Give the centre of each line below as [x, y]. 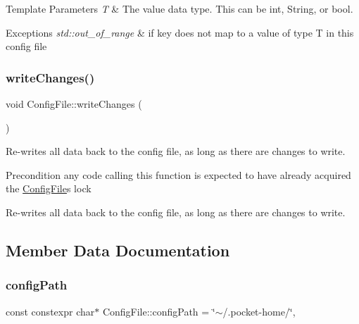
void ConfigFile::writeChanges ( [74, 104]
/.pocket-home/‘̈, [259, 311]
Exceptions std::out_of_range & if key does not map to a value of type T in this [180, 32]
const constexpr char [50, 311]
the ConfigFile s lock [49, 188]
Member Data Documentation [118, 250]
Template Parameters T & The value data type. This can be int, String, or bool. [179, 8]
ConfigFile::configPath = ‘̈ [159, 311]
